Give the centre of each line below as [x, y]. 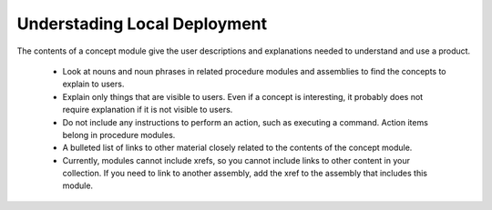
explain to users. [93, 84]
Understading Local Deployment [142, 24]
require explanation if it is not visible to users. [148, 110]
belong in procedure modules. [119, 135]
